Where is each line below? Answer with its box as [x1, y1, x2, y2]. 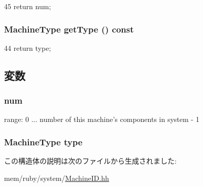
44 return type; [4, 42, 51, 53]
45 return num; [4, 1, 51, 11]
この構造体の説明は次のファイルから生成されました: [4, 155, 177, 166]
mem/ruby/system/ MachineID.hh [4, 172, 109, 183]
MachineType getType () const [4, 22, 134, 35]
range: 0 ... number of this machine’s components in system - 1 [4, 114, 199, 124]
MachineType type [4, 135, 83, 148]
